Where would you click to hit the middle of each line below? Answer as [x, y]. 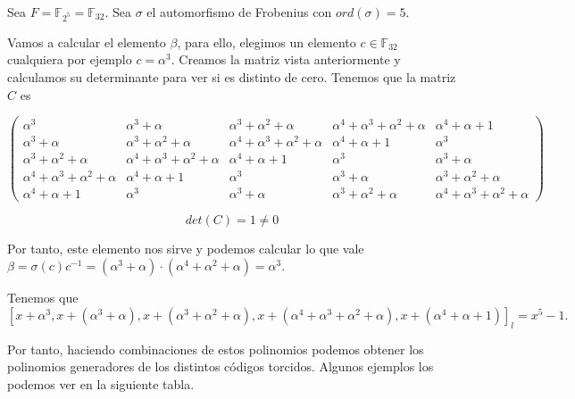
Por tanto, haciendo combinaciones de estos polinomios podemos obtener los [216, 349]
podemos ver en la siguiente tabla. [101, 383]
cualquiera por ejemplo [70, 59]
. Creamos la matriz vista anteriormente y [286, 59]
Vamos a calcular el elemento [87, 42]
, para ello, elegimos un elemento [267, 42]
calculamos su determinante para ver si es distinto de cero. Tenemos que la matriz [232, 76]
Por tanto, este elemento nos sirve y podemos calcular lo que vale [186, 248]
